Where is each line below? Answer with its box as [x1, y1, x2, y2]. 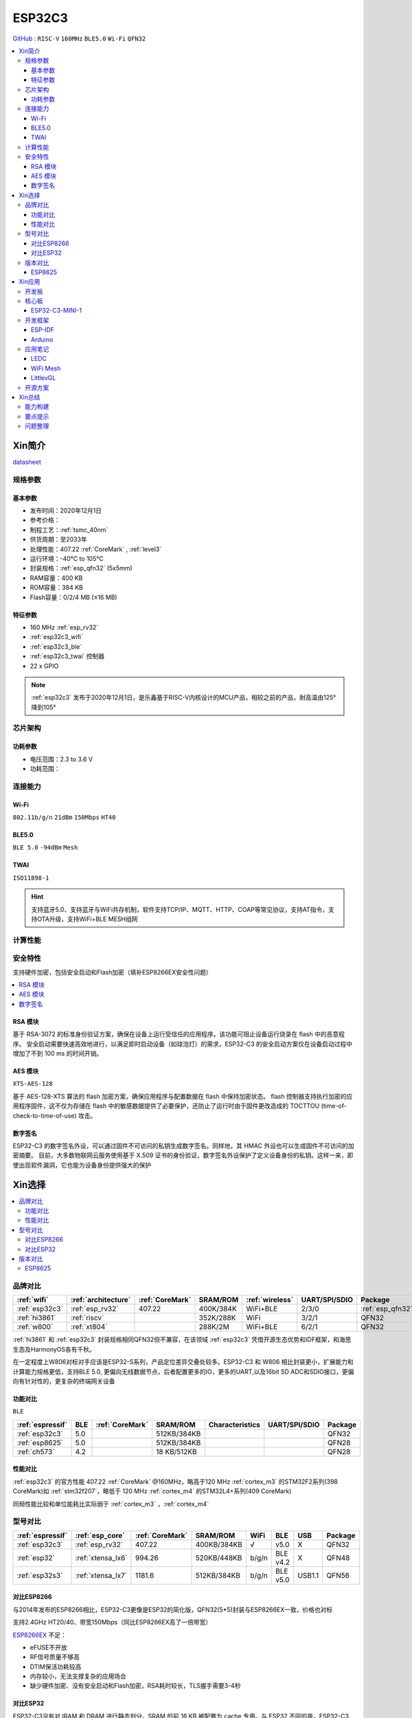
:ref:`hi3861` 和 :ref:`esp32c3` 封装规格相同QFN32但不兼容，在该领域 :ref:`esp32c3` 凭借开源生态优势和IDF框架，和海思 [12, 1335, 352, 1343]
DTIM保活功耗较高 [30, 1662, 82, 1671]
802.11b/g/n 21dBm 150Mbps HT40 [12, 813, 116, 821]
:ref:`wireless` [246, 1295, 294, 1305]
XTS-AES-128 [12, 1080, 53, 1088]
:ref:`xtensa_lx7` [75, 1570, 127, 1580]
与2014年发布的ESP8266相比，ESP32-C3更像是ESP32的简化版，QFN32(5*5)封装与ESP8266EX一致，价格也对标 [12, 1605, 333, 1614]
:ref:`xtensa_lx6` [75, 1553, 128, 1563]
